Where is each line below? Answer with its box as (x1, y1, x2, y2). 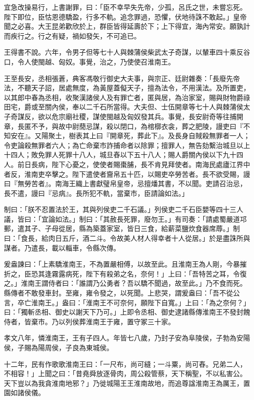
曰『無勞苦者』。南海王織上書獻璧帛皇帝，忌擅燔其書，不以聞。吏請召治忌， (4, 178, 247, 189)
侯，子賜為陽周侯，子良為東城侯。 (4, 342, 113, 352)
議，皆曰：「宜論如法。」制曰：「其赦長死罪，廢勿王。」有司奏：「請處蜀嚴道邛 (4, 213, 247, 224)
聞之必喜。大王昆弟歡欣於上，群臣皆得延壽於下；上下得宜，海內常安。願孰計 (4, 21, 250, 31)
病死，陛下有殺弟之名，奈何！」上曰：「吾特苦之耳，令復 (65, 268, 247, 278)
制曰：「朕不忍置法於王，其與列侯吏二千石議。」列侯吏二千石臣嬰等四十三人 (4, 204, 243, 214)
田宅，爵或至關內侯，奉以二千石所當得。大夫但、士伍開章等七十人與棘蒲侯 (4, 102, 243, 112)
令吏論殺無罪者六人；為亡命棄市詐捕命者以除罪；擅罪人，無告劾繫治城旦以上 (4, 140, 250, 150)
